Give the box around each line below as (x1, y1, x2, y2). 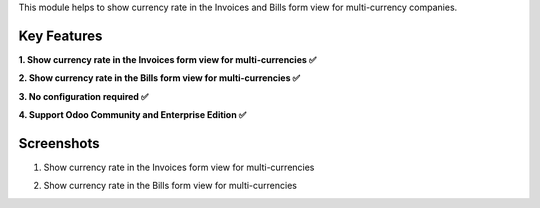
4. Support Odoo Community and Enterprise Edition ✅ (18, 109, 247, 121)
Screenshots (18, 135, 100, 152)
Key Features (18, 27, 103, 44)
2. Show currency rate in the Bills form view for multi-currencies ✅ (18, 72, 300, 84)
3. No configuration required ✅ (18, 90, 149, 102)
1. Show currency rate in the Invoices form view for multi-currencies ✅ (18, 53, 317, 65)
